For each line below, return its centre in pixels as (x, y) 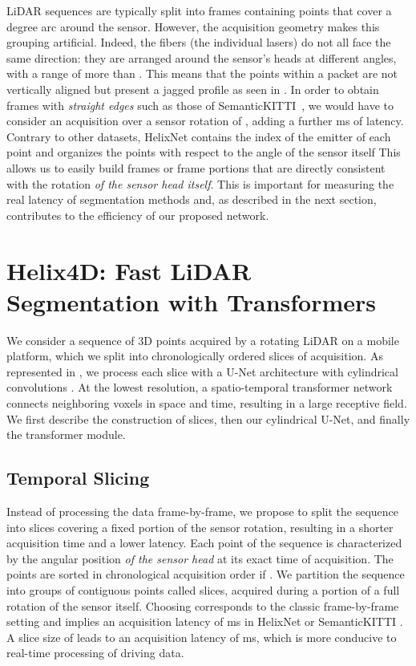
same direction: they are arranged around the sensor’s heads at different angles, (202, 57)
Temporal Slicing (78, 478)
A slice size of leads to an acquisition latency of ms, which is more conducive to (202, 637)
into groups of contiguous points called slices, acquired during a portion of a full (203, 589)
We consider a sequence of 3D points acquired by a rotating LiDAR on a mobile (203, 340)
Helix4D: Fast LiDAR (129, 270)
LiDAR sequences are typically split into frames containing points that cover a (199, 10)
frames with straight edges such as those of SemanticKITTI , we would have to (200, 105)
